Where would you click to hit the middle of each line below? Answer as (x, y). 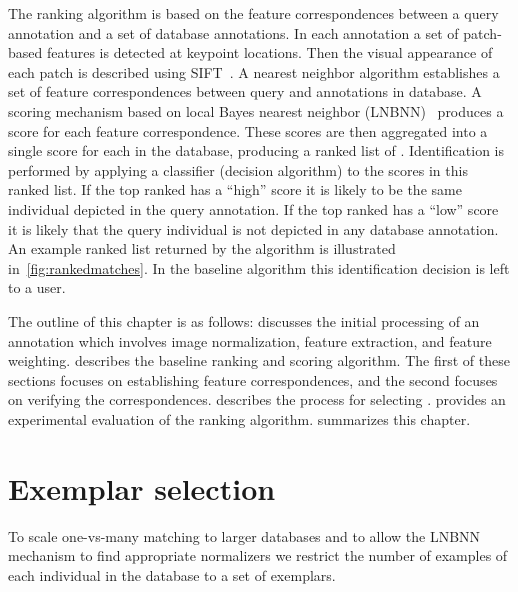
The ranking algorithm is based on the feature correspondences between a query (253, 13)
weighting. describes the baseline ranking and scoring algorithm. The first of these (259, 360)
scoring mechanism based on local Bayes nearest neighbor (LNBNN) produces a (256, 110)
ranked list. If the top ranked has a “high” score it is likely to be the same (235, 189)
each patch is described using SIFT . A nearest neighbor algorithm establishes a (254, 71)
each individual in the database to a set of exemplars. (172, 574)
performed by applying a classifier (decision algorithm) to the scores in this (238, 169)
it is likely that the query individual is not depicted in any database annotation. (253, 228)
